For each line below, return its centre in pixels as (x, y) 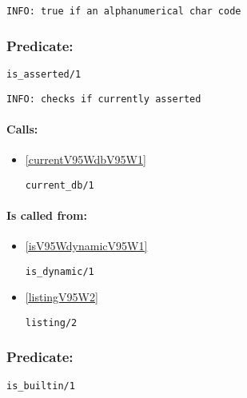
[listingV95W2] (62, 297)
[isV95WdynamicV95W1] (86, 246)
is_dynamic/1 (60, 271)
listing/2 (51, 322)
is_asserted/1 (44, 74)
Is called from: (47, 215)
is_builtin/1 (41, 386)
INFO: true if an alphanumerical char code (124, 11)
